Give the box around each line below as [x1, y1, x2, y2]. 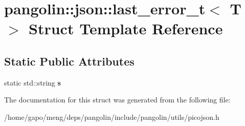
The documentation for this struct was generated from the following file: [4, 94, 231, 105]
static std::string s [4, 77, 61, 88]
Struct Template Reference [29, 18, 223, 39]
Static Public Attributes [4, 53, 135, 69]
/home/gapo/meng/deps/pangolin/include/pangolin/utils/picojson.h [4, 111, 219, 122]
